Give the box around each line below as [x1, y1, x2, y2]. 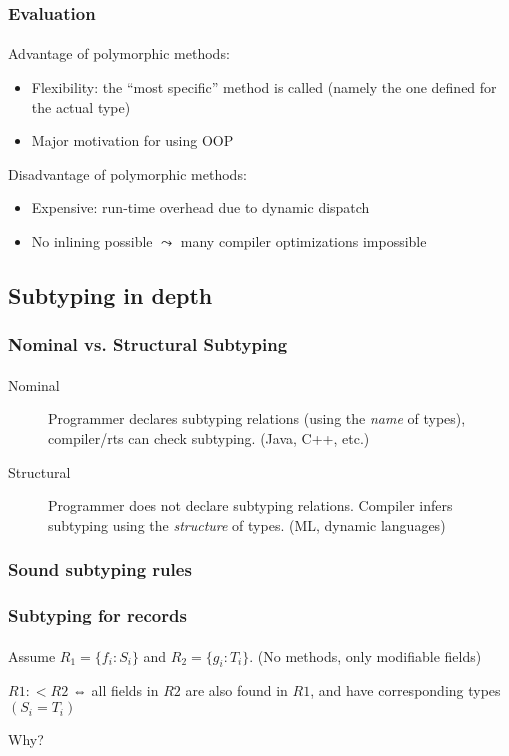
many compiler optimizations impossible [180, 231, 427, 251]
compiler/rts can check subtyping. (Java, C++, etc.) [48, 428, 370, 448]
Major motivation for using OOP [31, 130, 234, 151]
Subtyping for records [8, 603, 187, 628]
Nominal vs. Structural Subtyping [8, 332, 288, 357]
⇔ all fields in [72, 680, 159, 701]
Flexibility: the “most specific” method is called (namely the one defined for [31, 77, 497, 98]
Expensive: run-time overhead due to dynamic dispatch [31, 197, 370, 218]
